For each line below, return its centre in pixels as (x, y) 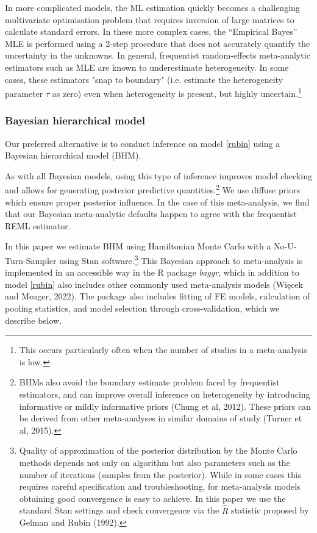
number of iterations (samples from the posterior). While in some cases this (160, 474)
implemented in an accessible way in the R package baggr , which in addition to (152, 272)
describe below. (34, 320)
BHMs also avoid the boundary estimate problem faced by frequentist (149, 382)
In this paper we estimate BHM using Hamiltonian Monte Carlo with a (138, 246)
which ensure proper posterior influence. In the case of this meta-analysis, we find (157, 202)
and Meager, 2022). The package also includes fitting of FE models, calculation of (158, 296)
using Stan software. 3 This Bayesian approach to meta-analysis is (181, 259)
